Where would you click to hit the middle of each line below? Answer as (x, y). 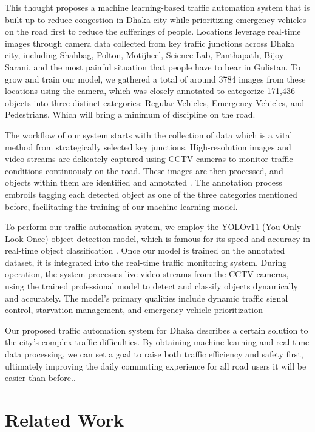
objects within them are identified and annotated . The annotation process (144, 182)
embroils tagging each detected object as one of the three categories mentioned (151, 194)
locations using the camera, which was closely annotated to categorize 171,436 (150, 91)
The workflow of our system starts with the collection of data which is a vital (149, 134)
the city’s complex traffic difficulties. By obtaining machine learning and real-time (157, 342)
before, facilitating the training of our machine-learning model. (121, 206)
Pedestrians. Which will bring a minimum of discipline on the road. (130, 114)
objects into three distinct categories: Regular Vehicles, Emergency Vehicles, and (155, 102)
